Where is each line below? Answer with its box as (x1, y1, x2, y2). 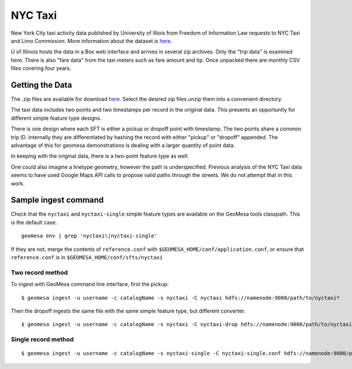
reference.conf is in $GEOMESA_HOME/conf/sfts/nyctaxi (11, 254, 163, 261)
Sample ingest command (11, 195, 104, 205)
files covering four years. (11, 65, 72, 72)
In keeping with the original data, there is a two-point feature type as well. (11, 153, 189, 160)
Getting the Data (11, 80, 73, 90)
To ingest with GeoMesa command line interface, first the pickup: (11, 281, 169, 288)
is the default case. (11, 219, 57, 226)
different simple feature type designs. (11, 115, 102, 122)
